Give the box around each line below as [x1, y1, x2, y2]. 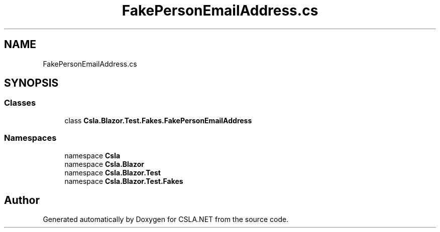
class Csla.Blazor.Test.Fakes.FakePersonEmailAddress [64, 116, 252, 125]
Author [4, 193, 40, 206]
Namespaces [4, 133, 57, 143]
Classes [4, 98, 36, 108]
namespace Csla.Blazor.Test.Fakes [64, 176, 183, 185]
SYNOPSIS [4, 77, 59, 90]
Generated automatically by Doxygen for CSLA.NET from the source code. [43, 215, 289, 224]
